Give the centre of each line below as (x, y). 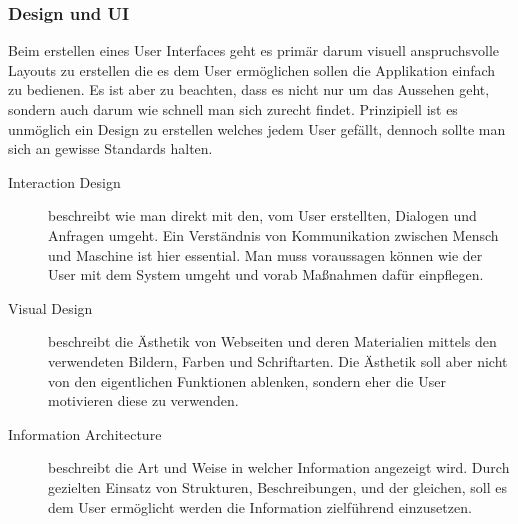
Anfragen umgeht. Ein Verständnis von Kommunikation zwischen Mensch (273, 234)
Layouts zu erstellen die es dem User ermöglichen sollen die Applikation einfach (252, 69)
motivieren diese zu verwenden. (143, 400)
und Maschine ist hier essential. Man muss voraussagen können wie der (265, 254)
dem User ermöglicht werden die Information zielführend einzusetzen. (260, 506)
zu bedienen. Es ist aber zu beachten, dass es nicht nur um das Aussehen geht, (249, 89)
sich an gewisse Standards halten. (110, 148)
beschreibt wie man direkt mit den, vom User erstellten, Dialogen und (262, 215)
